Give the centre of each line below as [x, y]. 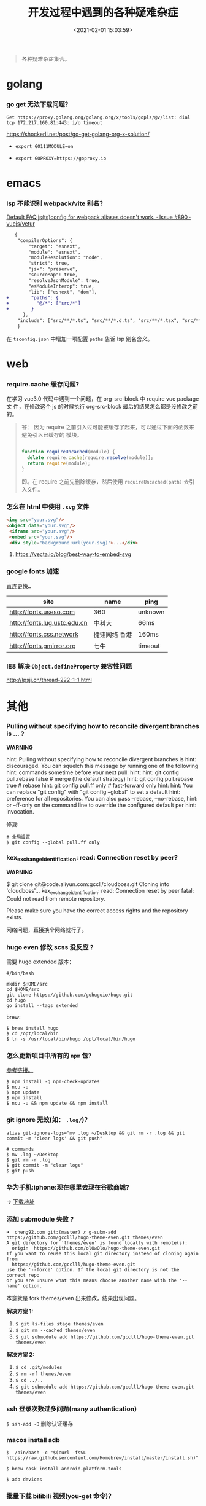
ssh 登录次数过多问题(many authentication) [71, 1409]
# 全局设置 [18, 837]
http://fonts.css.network [44, 634]
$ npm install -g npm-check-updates [53, 1082]
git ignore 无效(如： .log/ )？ [48, 1120]
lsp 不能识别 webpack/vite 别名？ [56, 203]
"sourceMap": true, [53, 275]
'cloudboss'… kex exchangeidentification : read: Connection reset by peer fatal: [100, 892]
